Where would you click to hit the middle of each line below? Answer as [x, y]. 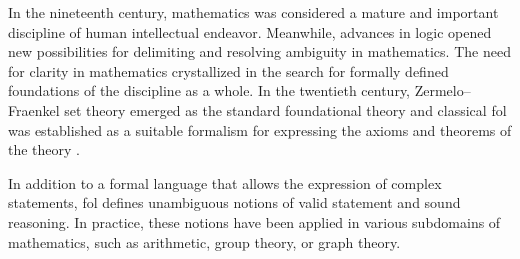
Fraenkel [34, 109]
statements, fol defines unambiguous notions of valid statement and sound [234, 202]
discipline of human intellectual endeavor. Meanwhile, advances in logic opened [250, 31]
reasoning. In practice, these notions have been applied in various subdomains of [254, 221]
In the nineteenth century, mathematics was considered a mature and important [253, 12]
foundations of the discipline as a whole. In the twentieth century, [209, 90]
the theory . [44, 149]
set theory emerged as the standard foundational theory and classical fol [285, 109]
